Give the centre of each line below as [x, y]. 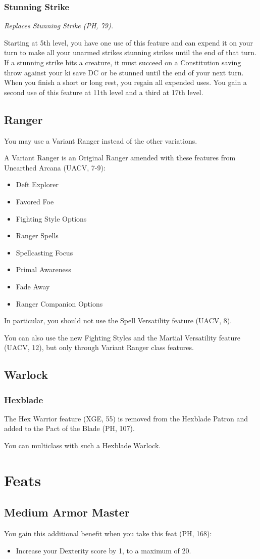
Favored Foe [35, 201]
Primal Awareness [43, 269]
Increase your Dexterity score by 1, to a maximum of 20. [103, 550]
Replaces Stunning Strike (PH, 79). [59, 26]
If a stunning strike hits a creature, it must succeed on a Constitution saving [123, 62]
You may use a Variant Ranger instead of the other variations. [101, 140]
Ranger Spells [37, 235]
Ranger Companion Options [59, 303]
